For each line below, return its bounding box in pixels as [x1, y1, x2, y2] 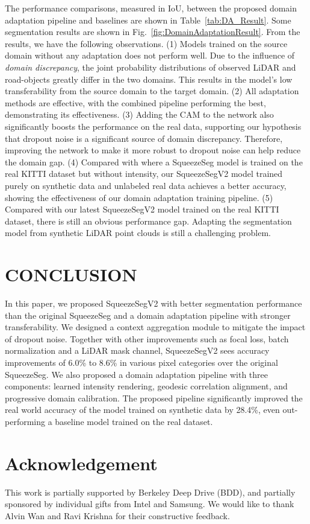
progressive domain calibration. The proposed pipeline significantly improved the [5, 391, 303, 404]
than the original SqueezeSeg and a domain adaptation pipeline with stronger [5, 308, 291, 321]
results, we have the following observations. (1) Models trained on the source [5, 37, 288, 50]
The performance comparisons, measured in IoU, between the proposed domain [5, 2, 297, 14]
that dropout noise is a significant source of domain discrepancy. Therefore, [5, 132, 283, 144]
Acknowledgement [5, 450, 158, 475]
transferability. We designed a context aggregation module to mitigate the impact [5, 321, 306, 333]
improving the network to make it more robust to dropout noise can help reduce [5, 144, 301, 156]
